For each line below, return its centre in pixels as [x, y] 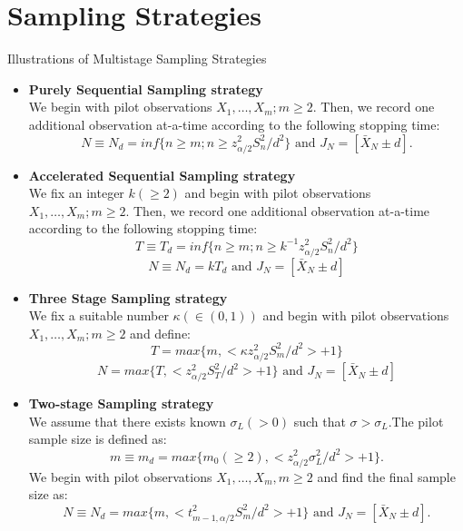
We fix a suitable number [99, 315]
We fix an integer [76, 193]
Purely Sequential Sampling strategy [146, 88]
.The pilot [416, 421]
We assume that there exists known [127, 421]
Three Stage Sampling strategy [128, 297]
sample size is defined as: [98, 439]
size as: [48, 494]
